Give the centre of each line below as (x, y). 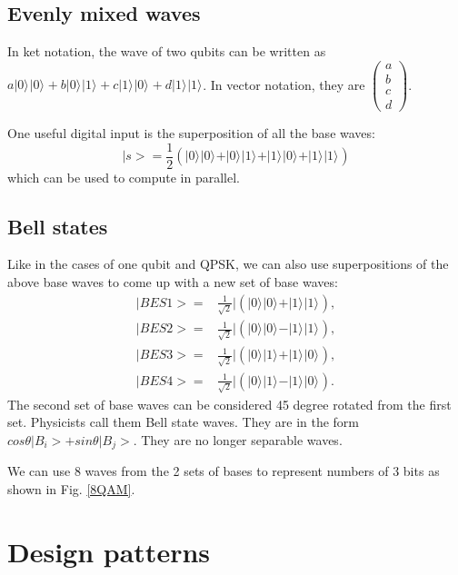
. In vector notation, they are (284, 84)
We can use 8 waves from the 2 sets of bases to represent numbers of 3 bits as (224, 471)
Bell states (58, 226)
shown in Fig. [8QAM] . (71, 488)
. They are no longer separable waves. (238, 439)
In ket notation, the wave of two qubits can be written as (167, 51)
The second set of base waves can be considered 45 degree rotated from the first (229, 404)
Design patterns (109, 551)
